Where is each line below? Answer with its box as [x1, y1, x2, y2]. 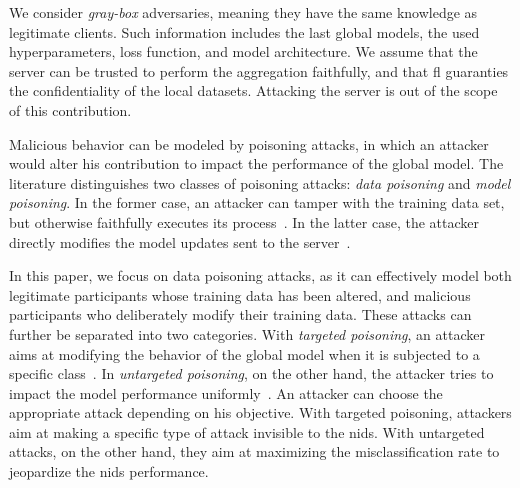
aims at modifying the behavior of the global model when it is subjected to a [9, 343, 480, 364]
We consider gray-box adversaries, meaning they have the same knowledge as [9, 2, 478, 22]
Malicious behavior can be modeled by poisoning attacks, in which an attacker [9, 133, 489, 154]
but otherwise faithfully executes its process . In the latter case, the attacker [9, 211, 479, 232]
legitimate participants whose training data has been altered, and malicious [9, 284, 471, 305]
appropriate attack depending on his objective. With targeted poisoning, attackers [9, 402, 512, 423]
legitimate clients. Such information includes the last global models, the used [9, 21, 480, 42]
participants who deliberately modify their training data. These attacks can [9, 304, 472, 325]
